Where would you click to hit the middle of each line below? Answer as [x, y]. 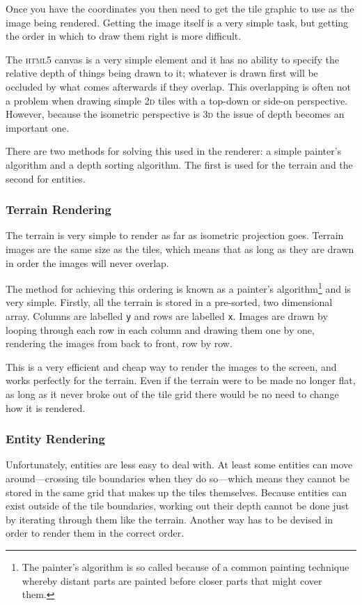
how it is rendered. [46, 407]
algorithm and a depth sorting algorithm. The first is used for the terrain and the [179, 164]
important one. [38, 127]
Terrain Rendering [58, 209]
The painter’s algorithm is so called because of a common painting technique [186, 566]
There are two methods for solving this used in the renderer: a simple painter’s [174, 151]
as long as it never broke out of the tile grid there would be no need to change [172, 394]
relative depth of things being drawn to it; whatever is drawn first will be [162, 73]
